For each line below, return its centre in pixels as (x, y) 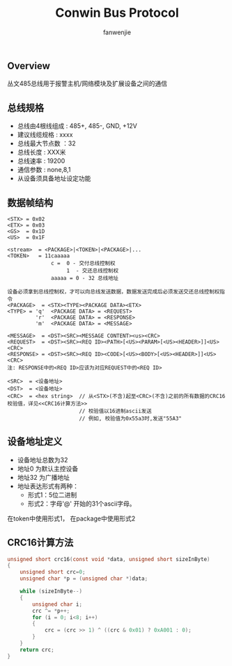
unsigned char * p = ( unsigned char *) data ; (84, 579)
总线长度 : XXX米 (41, 153)
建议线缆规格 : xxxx (45, 135)
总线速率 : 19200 (41, 161)
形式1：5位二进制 (52, 495)
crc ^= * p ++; (51, 611)
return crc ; (37, 650)
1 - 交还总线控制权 (93, 271)
